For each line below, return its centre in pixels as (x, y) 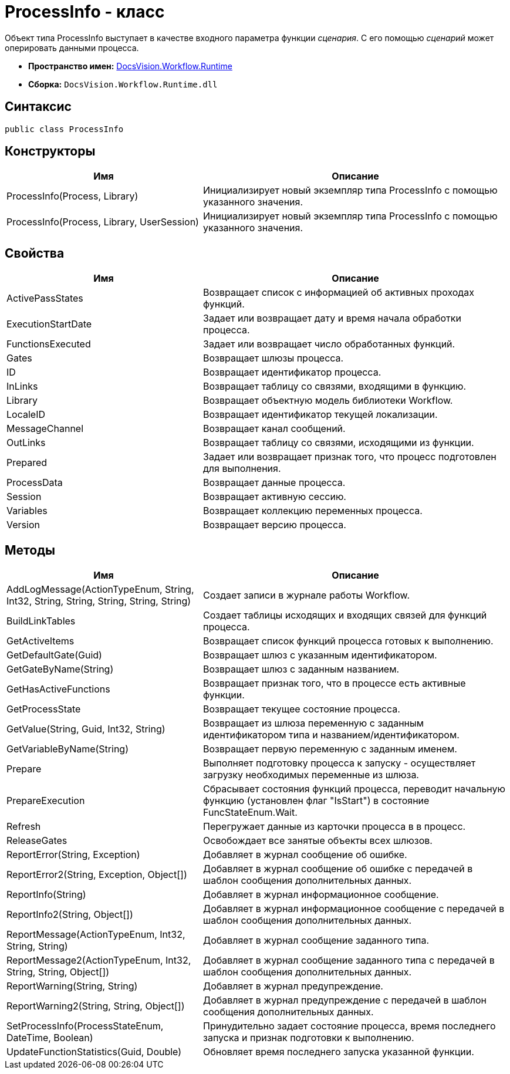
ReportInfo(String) (46, 895)
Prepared (27, 463)
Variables (27, 511)
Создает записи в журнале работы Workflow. (307, 595)
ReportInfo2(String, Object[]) (70, 915)
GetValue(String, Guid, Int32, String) (86, 729)
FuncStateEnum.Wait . (250, 813)
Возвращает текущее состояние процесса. (302, 709)
